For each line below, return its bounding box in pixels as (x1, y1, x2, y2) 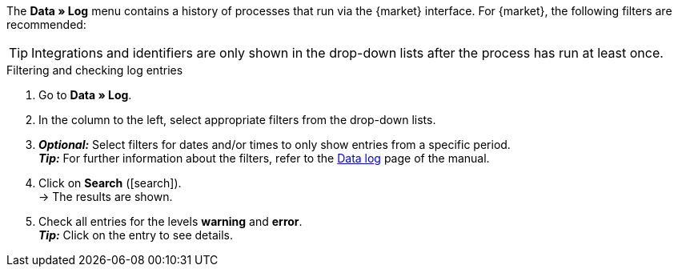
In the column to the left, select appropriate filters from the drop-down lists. (38, 113, 436, 126)
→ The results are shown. (38, 190, 173, 203)
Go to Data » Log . (38, 88, 132, 102)
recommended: (6, 18, 86, 31)
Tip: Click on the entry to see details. (38, 228, 233, 242)
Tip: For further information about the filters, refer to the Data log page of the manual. (38, 151, 490, 165)
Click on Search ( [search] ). (38, 176, 182, 190)
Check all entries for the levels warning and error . (38, 215, 303, 228)
